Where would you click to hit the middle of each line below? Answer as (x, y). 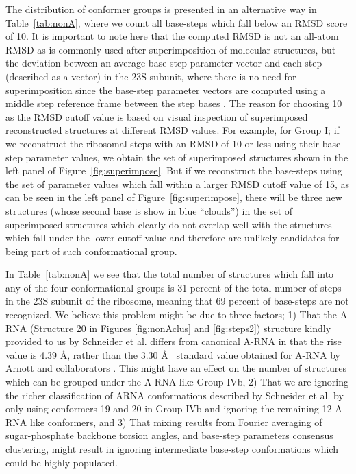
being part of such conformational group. (91, 251)
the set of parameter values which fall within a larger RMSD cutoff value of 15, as (178, 183)
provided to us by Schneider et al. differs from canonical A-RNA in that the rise (174, 341)
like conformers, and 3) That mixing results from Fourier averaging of (176, 422)
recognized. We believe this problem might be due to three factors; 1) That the (171, 315)
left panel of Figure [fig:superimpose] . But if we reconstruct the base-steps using (174, 170)
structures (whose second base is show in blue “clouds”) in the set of (149, 210)
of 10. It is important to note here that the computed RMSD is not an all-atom (172, 36)
